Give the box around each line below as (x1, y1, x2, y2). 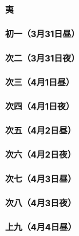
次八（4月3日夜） (5, 197, 77, 209)
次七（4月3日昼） (5, 174, 77, 184)
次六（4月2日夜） (5, 149, 77, 160)
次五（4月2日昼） (5, 125, 77, 137)
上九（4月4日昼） (5, 221, 77, 233)
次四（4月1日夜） (5, 101, 75, 112)
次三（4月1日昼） (5, 77, 75, 88)
